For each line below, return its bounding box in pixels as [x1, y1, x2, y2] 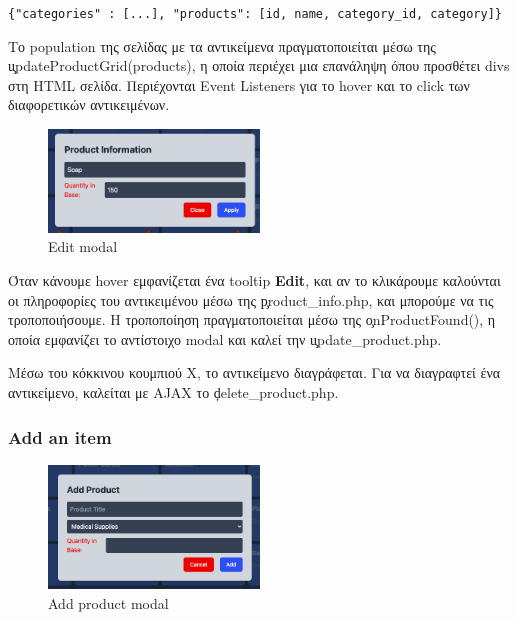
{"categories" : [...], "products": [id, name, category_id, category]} [8, 7, 502, 21]
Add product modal [48, 592, 169, 613]
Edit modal [48, 236, 118, 257]
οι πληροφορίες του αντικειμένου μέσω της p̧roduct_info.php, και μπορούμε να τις [8, 289, 494, 310]
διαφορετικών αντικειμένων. [8, 94, 170, 115]
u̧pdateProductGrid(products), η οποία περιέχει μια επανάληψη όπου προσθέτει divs [8, 55, 510, 76]
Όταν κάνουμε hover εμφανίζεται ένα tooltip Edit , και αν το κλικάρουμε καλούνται [8, 270, 501, 291]
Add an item [8, 424, 112, 449]
